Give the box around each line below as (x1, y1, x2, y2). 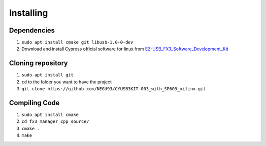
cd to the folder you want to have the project (21, 79, 112, 85)
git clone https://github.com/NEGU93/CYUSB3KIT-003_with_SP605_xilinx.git (21, 86, 206, 92)
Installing (9, 7, 48, 18)
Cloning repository (9, 59, 68, 68)
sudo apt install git (21, 72, 74, 78)
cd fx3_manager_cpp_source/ (21, 119, 90, 124)
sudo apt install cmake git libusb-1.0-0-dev (21, 39, 133, 45)
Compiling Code (9, 99, 60, 107)
